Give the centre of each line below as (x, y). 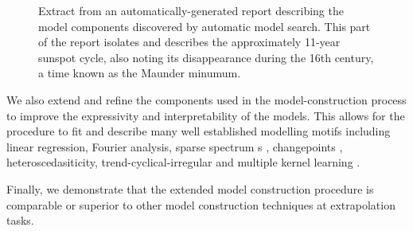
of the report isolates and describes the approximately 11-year (189, 42)
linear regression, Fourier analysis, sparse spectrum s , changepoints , (175, 146)
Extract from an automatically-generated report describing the (191, 10)
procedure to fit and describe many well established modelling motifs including (199, 131)
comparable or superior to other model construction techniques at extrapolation (201, 204)
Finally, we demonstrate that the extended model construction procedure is (190, 188)
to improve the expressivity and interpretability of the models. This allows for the (206, 115)
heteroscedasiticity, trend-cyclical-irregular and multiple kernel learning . (183, 162)
